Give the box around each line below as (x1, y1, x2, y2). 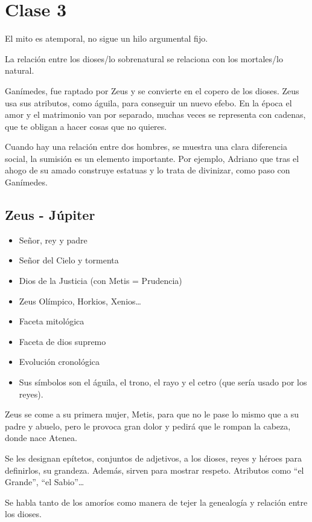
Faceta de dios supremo (19, 335, 106, 347)
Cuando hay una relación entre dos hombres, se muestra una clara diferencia (5, 140, 287, 153)
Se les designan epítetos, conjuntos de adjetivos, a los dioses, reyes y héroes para (5, 451, 302, 464)
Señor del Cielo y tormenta (19, 254, 119, 266)
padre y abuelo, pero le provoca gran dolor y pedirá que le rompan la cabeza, (5, 419, 291, 432)
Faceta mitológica (19, 315, 84, 327)
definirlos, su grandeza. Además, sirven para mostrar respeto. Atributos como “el (5, 463, 304, 476)
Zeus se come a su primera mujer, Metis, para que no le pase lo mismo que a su (5, 408, 299, 420)
